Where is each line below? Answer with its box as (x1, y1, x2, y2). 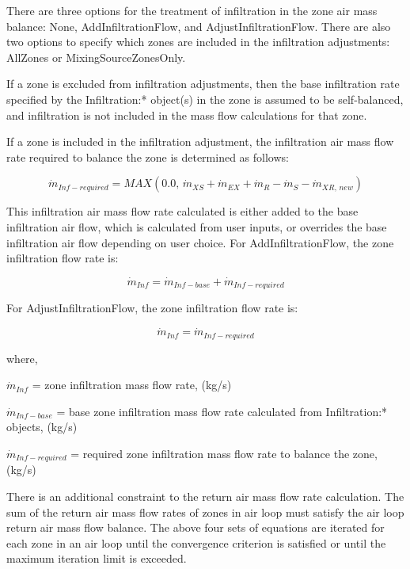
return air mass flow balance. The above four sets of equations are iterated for (6, 519, 385, 536)
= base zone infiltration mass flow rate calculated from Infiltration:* (56, 403, 388, 419)
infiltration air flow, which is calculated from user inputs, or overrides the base (6, 218, 387, 235)
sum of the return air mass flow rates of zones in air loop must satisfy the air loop (6, 503, 404, 520)
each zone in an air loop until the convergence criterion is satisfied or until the (6, 534, 386, 551)
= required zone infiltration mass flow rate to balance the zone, (70, 445, 378, 462)
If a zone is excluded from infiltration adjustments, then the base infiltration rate (6, 75, 400, 92)
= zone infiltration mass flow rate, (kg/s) (32, 376, 232, 393)
